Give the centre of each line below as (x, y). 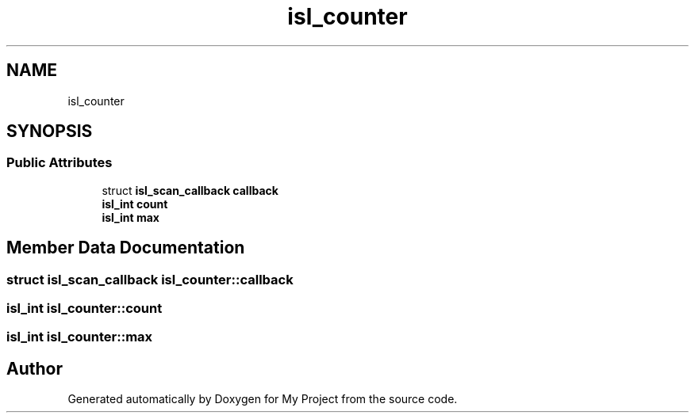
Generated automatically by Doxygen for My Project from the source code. (263, 399)
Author (35, 368)
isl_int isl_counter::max (80, 337)
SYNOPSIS (50, 131)
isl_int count (135, 204)
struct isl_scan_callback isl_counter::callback (150, 279)
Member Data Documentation (126, 248)
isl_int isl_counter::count (84, 309)
